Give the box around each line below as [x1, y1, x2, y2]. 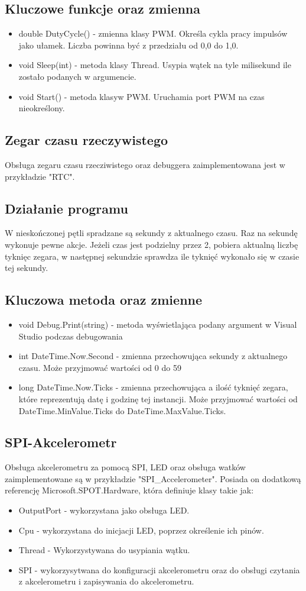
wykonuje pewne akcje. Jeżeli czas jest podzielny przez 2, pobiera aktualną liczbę [5, 238, 298, 250]
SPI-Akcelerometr [5, 433, 117, 451]
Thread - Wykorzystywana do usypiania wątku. [18, 544, 190, 556]
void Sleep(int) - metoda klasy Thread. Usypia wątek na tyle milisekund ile [18, 59, 291, 71]
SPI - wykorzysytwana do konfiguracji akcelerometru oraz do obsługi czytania [18, 563, 300, 576]
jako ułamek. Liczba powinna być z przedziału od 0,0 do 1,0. [18, 38, 239, 51]
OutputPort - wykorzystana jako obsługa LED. [18, 504, 190, 516]
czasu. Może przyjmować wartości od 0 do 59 [18, 361, 181, 373]
